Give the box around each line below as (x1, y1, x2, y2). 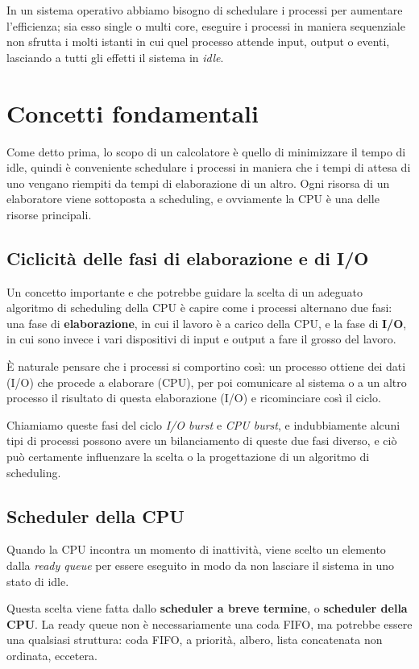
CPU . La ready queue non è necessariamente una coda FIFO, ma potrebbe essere (6, 615, 413, 632)
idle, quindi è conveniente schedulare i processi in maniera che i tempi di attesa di (6, 159, 411, 176)
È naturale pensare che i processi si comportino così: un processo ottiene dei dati (6, 358, 406, 375)
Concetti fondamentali (6, 96, 259, 129)
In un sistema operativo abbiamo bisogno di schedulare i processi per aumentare (6, 2, 403, 18)
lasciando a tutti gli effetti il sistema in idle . (6, 48, 224, 65)
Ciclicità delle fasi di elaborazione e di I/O (6, 245, 369, 270)
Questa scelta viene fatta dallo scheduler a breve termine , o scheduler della (6, 600, 408, 617)
